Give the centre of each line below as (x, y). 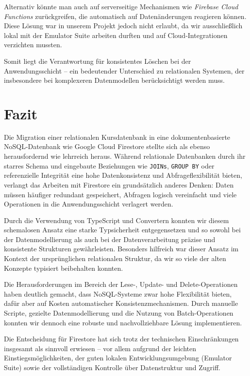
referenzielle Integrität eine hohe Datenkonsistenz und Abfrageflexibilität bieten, (123, 175)
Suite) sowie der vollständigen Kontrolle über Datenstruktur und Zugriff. (112, 367)
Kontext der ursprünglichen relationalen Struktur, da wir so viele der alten (115, 258)
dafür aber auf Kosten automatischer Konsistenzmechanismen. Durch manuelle (121, 303)
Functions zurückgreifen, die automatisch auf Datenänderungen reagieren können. (125, 16)
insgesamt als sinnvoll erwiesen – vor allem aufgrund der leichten (100, 348)
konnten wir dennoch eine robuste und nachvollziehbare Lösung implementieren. (123, 322)
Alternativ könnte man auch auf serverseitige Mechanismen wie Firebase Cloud (121, 6)
